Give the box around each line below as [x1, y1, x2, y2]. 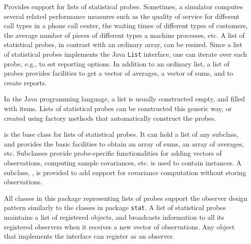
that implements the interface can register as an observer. [4, 231, 175, 241]
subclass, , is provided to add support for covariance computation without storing [4, 167, 246, 177]
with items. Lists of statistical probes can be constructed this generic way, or [4, 103, 232, 113]
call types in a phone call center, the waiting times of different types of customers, [4, 20, 248, 31]
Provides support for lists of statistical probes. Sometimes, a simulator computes [4, 1, 243, 11]
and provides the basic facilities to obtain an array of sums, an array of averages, [4, 138, 244, 148]
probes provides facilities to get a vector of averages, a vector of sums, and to [4, 68, 234, 78]
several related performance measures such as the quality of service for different [4, 11, 240, 21]
